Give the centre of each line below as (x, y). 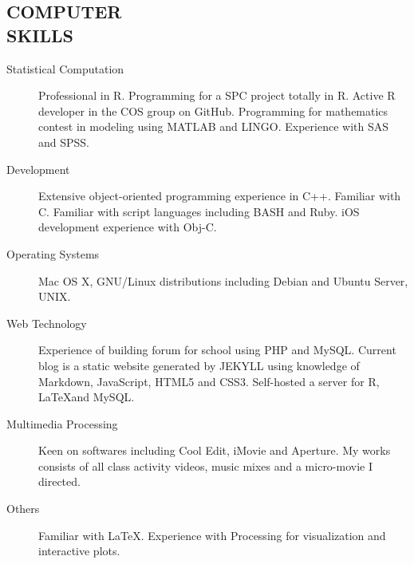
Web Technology (47, 323)
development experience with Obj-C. (128, 227)
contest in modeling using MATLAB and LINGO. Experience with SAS (213, 126)
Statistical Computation (65, 68)
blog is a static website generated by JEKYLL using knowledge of (199, 365)
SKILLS (40, 35)
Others (23, 509)
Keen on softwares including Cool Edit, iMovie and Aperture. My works (215, 450)
